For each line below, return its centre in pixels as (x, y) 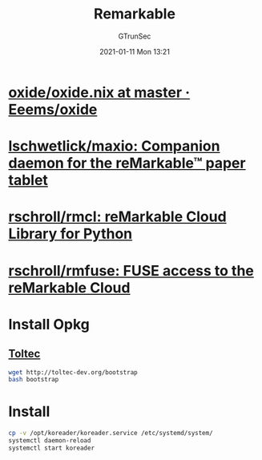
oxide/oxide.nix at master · (99, 92)
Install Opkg (49, 324)
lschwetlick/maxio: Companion (114, 146)
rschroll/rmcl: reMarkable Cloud (117, 217)
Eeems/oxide (53, 109)
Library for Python (71, 234)
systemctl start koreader (51, 448)
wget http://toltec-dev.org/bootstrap (73, 372)
